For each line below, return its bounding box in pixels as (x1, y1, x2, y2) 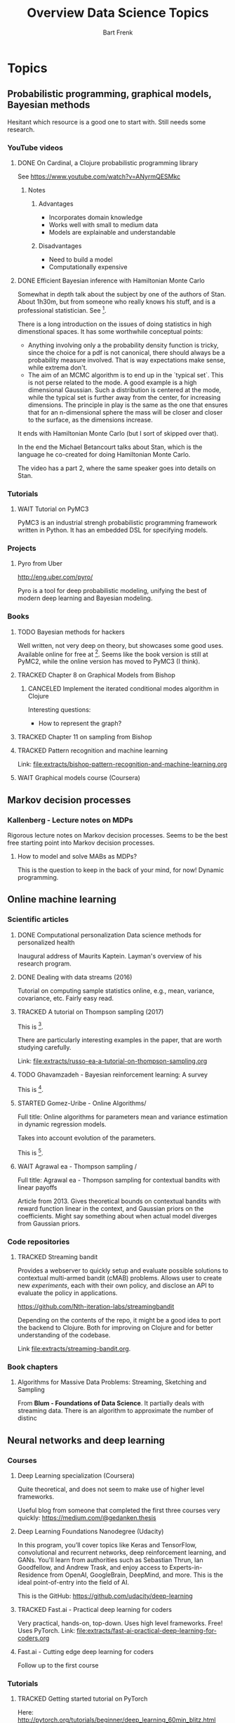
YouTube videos (7, 143, 63, 152)
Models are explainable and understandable (48, 228, 176, 237)
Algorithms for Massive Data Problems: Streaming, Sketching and (17, 1378, 207, 1386)
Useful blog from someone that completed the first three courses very (17, 1506, 221, 1514)
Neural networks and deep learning (7, 1434, 165, 1446)
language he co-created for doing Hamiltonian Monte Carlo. (17, 450, 191, 458)
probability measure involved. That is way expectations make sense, (27, 356, 226, 364)
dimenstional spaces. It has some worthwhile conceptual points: (17, 327, 203, 335)
